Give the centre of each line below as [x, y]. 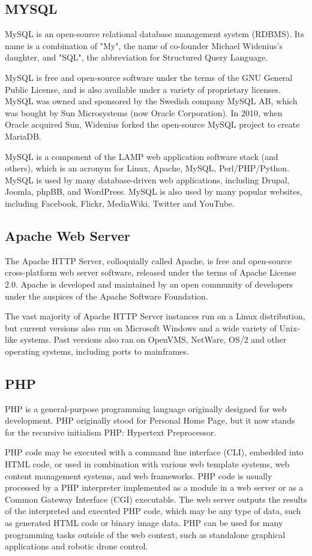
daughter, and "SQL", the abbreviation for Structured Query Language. [136, 57]
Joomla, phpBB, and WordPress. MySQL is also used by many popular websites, [154, 191]
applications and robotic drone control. [76, 546]
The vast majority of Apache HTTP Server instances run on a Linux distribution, [155, 316]
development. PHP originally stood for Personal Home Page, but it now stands [150, 420]
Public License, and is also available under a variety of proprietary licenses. [143, 89]
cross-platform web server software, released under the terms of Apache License [151, 272]
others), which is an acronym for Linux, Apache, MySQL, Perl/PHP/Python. [147, 168]
